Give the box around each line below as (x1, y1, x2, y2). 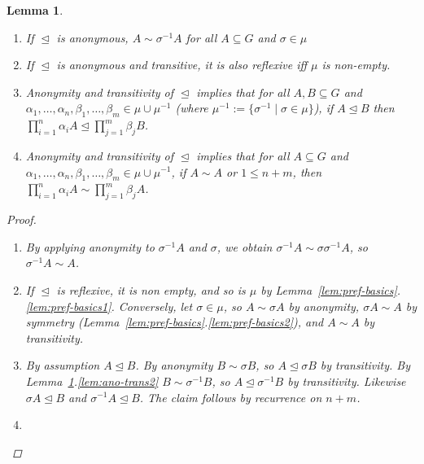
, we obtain (216, 238, 273, 255)
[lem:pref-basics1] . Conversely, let (25, 297, 193, 314)
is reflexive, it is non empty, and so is (56, 281, 246, 298)
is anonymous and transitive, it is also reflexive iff (56, 56, 308, 73)
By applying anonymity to (25, 238, 155, 255)
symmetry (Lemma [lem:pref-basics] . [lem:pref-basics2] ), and (25, 313, 324, 330)
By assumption (25, 357, 100, 374)
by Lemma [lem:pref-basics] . (260, 281, 401, 298)
